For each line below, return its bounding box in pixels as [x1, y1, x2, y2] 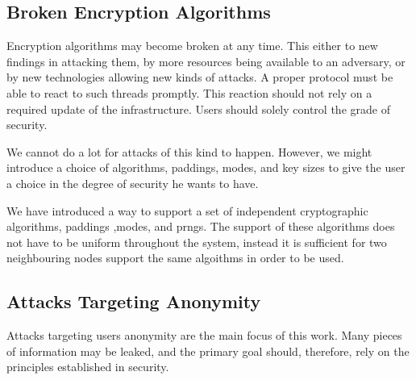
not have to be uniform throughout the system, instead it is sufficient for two [6, 233, 387, 250]
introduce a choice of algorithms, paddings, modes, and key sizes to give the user [6, 159, 406, 176]
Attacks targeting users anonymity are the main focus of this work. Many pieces [6, 327, 402, 344]
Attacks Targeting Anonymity [6, 289, 261, 314]
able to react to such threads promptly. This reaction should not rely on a [6, 84, 372, 101]
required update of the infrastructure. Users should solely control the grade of [6, 100, 390, 117]
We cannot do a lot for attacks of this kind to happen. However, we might [6, 143, 372, 160]
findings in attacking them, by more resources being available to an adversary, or [6, 52, 406, 69]
